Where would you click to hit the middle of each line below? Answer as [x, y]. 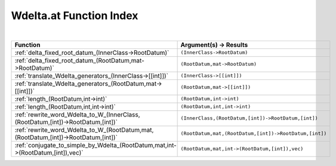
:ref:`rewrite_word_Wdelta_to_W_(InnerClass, [77, 115]
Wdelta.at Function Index [75, 16]
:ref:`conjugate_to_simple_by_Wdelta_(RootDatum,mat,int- [96, 145]
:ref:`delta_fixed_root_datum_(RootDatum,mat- [79, 60]
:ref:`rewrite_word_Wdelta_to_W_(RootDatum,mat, [84, 130]
